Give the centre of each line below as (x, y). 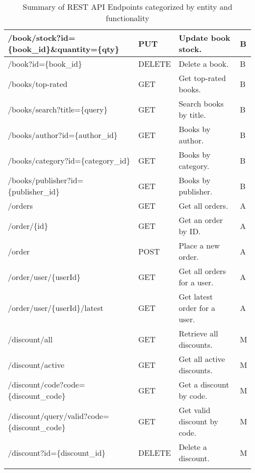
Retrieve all (198, 333)
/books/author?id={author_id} (63, 135)
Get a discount (204, 384)
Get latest (196, 296)
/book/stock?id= (42, 38)
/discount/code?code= (47, 384)
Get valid (194, 410)
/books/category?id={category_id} (69, 160)
